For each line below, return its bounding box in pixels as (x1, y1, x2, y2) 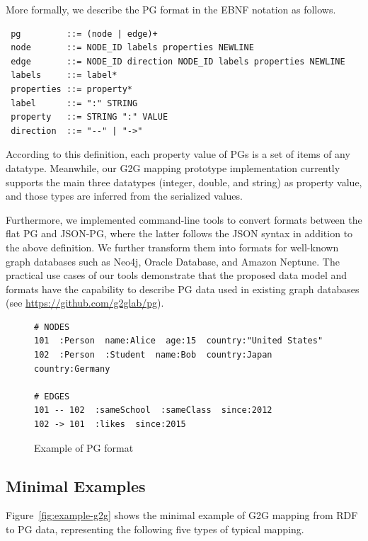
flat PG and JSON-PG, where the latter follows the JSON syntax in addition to (6, 226, 353, 241)
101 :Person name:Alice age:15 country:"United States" (34, 336, 323, 346)
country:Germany (34, 363, 110, 374)
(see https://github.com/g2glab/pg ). (6, 295, 164, 310)
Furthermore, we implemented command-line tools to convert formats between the (6, 212, 362, 227)
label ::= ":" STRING (11, 98, 138, 108)
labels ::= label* (11, 70, 117, 81)
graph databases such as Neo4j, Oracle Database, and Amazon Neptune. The (6, 254, 340, 268)
